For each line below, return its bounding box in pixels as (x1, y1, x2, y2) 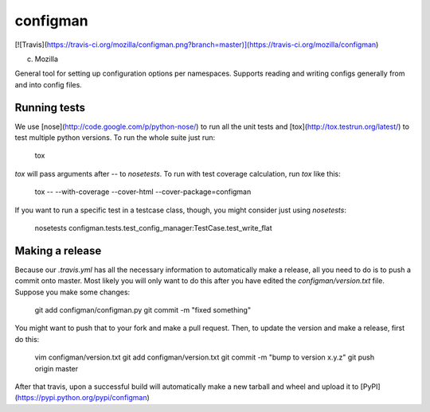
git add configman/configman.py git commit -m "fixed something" (34, 305, 251, 315)
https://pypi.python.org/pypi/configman (17, 393, 147, 402)
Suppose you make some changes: (14, 287, 131, 297)
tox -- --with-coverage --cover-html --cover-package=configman (34, 187, 252, 196)
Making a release (14, 243, 102, 258)
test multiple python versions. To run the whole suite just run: (14, 133, 215, 142)
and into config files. (14, 80, 83, 89)
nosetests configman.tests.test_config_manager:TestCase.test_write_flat (34, 223, 272, 232)
